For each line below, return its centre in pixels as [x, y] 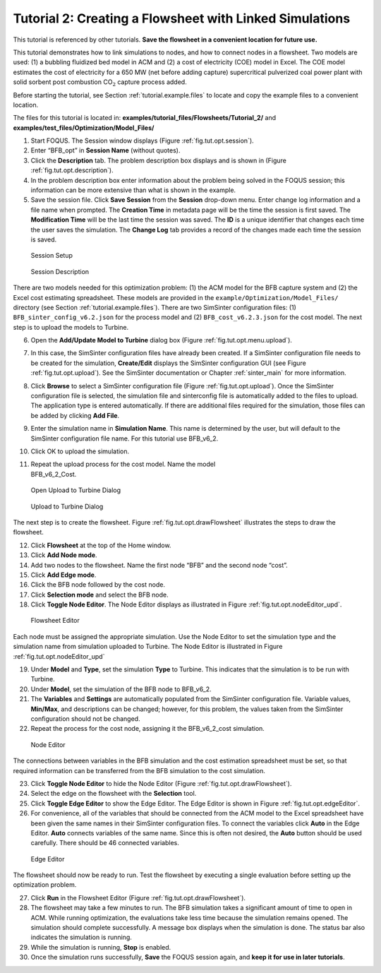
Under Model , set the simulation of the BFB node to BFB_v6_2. [121, 689]
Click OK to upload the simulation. [80, 451]
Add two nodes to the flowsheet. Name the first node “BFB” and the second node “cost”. [159, 565]
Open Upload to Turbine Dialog [76, 490]
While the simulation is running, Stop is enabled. [101, 947]
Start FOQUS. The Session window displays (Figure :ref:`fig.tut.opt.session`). [142, 141]
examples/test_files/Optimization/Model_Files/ [84, 128]
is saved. [44, 239]
